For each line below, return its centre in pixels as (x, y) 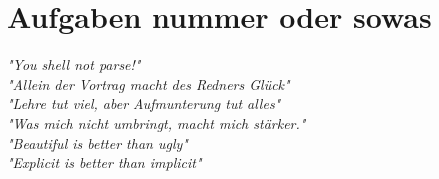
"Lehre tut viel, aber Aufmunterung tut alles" (144, 103)
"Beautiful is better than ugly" (97, 142)
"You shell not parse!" (74, 64)
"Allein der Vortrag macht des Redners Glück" (148, 83)
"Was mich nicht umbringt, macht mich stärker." (156, 122)
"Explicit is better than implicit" (104, 162)
